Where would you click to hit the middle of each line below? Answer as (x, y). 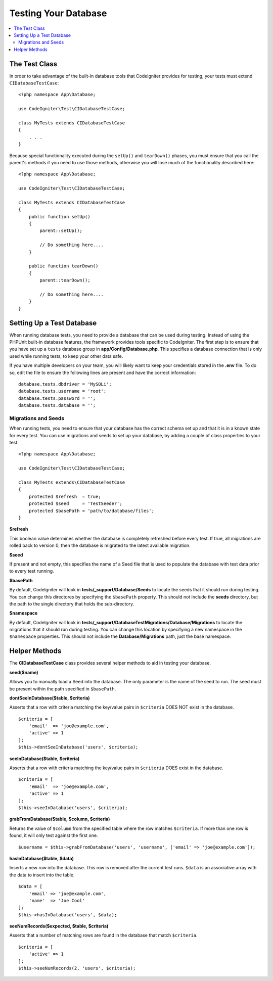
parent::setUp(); (61, 231)
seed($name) (24, 672)
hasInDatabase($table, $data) (42, 858)
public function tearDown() (63, 266)
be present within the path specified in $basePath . (63, 689)
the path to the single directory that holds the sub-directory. (72, 603)
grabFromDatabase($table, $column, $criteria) (60, 819)
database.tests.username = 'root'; (62, 391)
